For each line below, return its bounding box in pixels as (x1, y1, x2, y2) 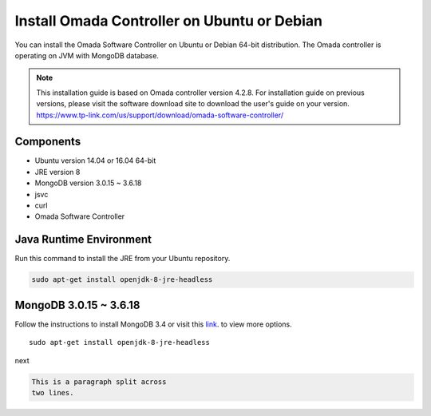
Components (14, 135, 81, 149)
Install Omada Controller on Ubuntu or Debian (14, 12, 323, 30)
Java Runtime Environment (14, 232, 152, 247)
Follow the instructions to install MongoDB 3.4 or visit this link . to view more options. (14, 319, 293, 329)
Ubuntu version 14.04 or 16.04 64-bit (34, 156, 156, 165)
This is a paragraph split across (31, 377, 167, 386)
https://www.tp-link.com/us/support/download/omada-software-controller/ (36, 110, 283, 120)
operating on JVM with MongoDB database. (14, 50, 160, 60)
